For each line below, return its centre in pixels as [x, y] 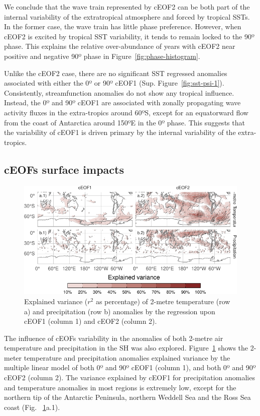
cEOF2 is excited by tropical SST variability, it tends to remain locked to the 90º [129, 36]
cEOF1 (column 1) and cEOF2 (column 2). [91, 321]
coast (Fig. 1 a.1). [32, 407]
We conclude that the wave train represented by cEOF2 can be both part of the [127, 7]
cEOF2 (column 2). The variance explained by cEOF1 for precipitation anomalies [129, 377]
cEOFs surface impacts [64, 169]
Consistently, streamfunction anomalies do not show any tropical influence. [119, 92]
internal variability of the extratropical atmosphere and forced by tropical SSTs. [127, 16]
